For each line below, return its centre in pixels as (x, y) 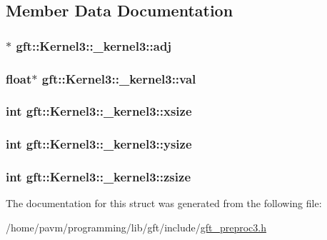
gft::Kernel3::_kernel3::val (119, 78)
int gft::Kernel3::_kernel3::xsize (99, 111)
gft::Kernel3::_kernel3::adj (94, 45)
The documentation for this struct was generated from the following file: (164, 203)
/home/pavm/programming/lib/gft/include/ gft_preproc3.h (136, 227)
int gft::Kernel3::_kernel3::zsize (99, 177)
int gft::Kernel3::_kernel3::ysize (99, 144)
